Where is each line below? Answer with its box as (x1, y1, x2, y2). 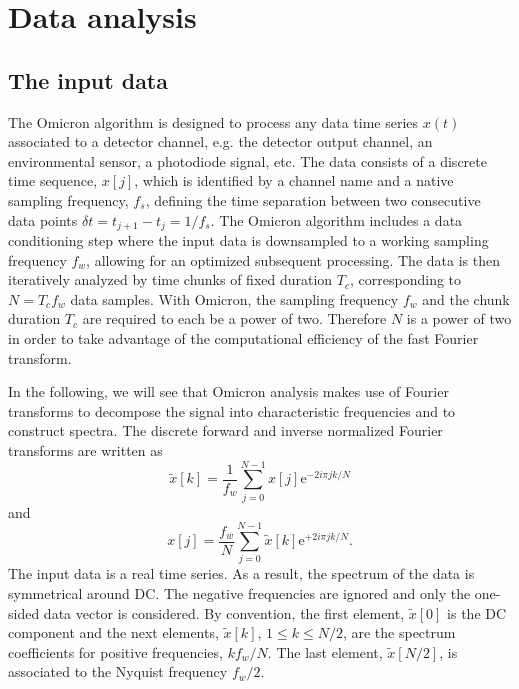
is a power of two (406, 308, 512, 329)
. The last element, (267, 641, 383, 662)
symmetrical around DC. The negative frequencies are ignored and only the (8, 582, 471, 603)
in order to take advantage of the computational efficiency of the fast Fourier (8, 327, 479, 348)
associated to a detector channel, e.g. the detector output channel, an (8, 131, 433, 152)
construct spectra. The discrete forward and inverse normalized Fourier (8, 420, 443, 441)
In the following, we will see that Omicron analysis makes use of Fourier (8, 381, 449, 402)
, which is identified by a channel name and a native (134, 170, 454, 191)
